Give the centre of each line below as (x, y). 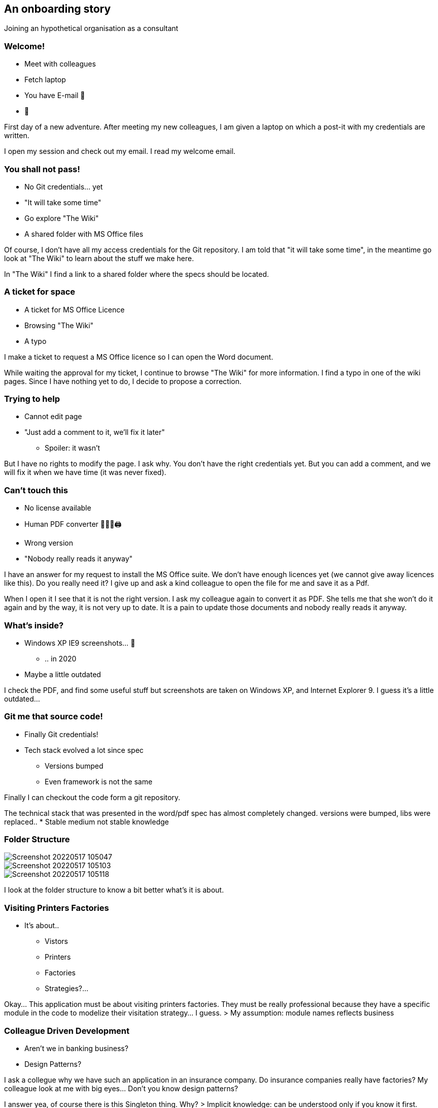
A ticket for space (40, 292)
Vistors (56, 941)
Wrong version (49, 543)
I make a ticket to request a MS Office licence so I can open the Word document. (139, 357)
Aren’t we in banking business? (76, 1048)
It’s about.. (42, 926)
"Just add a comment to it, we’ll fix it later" (95, 432)
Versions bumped (74, 766)
